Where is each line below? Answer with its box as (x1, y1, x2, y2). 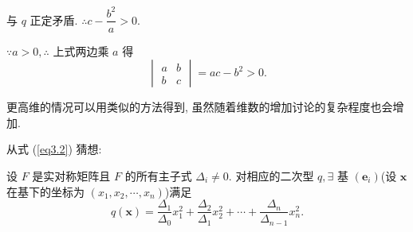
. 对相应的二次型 (228, 167, 314, 184)
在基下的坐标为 (6, 183, 85, 199)
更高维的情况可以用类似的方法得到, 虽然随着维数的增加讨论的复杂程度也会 (6, 99, 393, 115)
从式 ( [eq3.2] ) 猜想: (6, 141, 102, 157)
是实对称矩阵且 (32, 167, 111, 184)
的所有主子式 (124, 167, 192, 184)
